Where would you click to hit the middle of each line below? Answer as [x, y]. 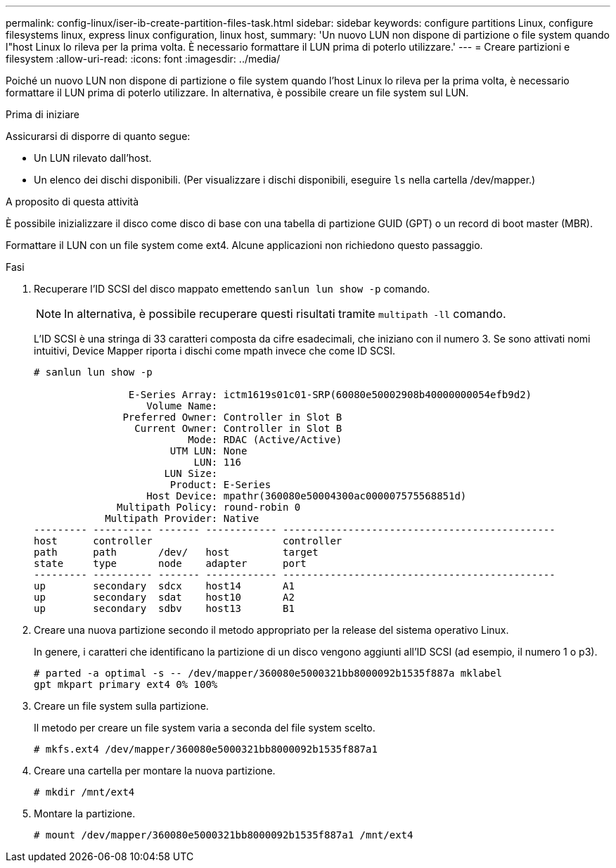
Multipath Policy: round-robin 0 [209, 507]
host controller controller [188, 541]
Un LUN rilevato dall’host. [93, 158]
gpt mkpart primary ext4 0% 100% [126, 684]
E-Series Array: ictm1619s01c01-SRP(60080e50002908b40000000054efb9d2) [330, 395]
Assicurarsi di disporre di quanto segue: [98, 136]
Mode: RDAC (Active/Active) [265, 440]
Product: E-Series [220, 485]
